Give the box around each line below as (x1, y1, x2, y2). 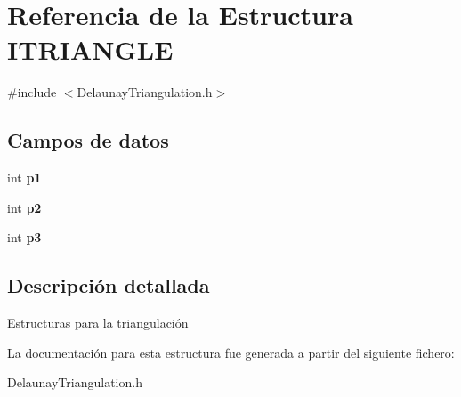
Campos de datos (7, 126, 169, 154)
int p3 (7, 228, 42, 247)
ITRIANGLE (7, 31, 174, 68)
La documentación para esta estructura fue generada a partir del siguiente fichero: (7, 343, 455, 361)
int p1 (7, 168, 42, 187)
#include (7, 83, 57, 101)
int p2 (7, 198, 42, 216)
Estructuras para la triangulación (7, 313, 189, 332)
